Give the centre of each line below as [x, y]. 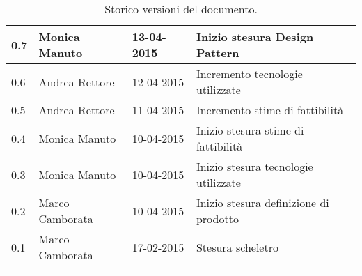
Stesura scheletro [237, 247]
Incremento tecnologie [249, 74]
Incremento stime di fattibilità [270, 110]
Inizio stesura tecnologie [254, 166]
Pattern [218, 53]
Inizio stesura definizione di [262, 202]
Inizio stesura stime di [250, 130]
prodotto [217, 219]
